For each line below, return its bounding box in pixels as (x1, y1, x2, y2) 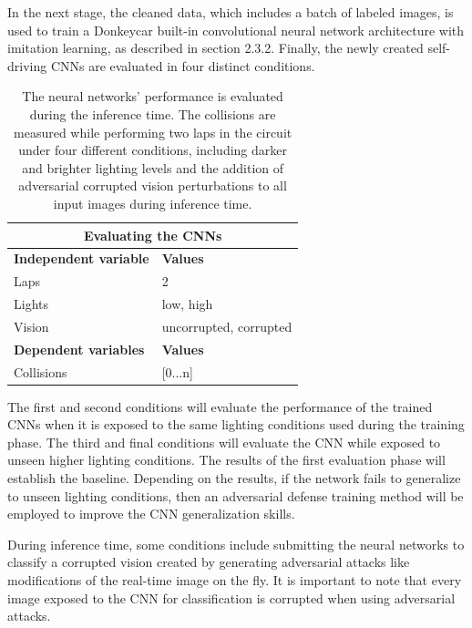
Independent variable (14, 249, 149, 268)
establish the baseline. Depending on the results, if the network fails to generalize (7, 468, 461, 488)
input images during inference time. (53, 193, 252, 212)
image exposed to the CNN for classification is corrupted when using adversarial (7, 588, 456, 607)
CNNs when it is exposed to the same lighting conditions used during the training (7, 415, 465, 434)
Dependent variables (14, 339, 145, 358)
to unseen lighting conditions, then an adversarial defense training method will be (7, 486, 464, 505)
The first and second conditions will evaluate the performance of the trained (7, 396, 433, 416)
